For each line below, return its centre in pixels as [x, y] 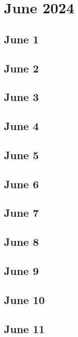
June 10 [24, 299]
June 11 [24, 328]
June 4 [21, 126]
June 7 [21, 213]
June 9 [21, 271]
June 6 [21, 184]
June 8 [21, 242]
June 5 [21, 154]
